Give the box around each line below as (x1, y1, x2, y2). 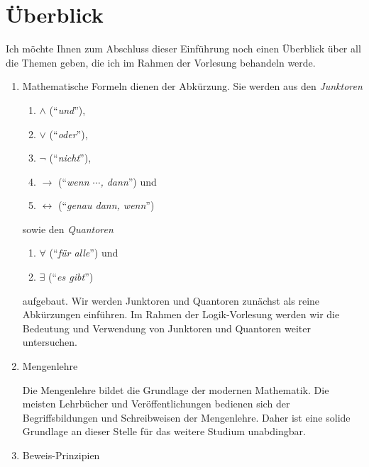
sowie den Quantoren (22, 221, 114, 236)
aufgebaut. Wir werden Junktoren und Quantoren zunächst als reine (22, 293, 320, 308)
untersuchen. (22, 334, 77, 349)
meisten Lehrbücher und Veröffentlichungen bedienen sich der (22, 396, 290, 411)
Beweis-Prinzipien (22, 448, 100, 462)
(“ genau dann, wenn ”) (57, 198, 155, 213)
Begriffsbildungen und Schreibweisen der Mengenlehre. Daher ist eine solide (22, 410, 351, 424)
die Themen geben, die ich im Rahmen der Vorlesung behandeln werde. (6, 55, 316, 69)
